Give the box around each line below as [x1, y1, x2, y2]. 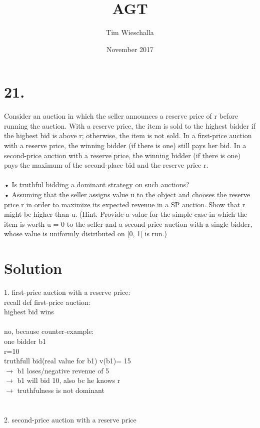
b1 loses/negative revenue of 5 [17, 365, 109, 375]
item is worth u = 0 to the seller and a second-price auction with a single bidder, [4, 218, 252, 229]
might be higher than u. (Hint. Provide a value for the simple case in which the [4, 209, 247, 219]
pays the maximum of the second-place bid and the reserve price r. [4, 160, 208, 170]
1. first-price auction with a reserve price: [4, 287, 130, 297]
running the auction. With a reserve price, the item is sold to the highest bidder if [4, 120, 255, 131]
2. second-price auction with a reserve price [4, 414, 136, 424]
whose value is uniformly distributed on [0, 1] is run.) [4, 228, 167, 239]
